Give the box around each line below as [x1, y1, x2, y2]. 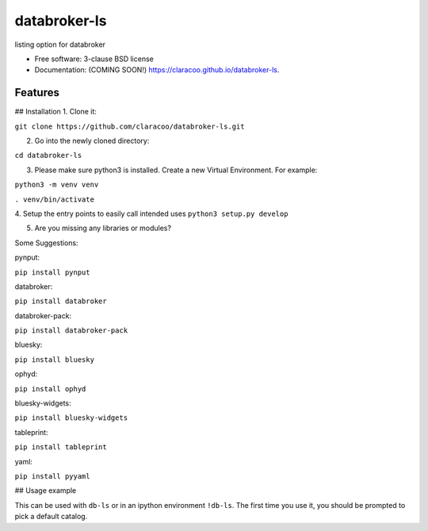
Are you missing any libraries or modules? [34, 223, 172, 233]
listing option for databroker [14, 40, 106, 49]
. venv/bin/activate [14, 194, 95, 204]
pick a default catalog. [14, 512, 88, 521]
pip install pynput [14, 267, 90, 277]
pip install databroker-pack [14, 326, 128, 335]
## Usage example [14, 486, 77, 495]
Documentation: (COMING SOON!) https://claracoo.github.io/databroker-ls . [34, 65, 280, 75]
